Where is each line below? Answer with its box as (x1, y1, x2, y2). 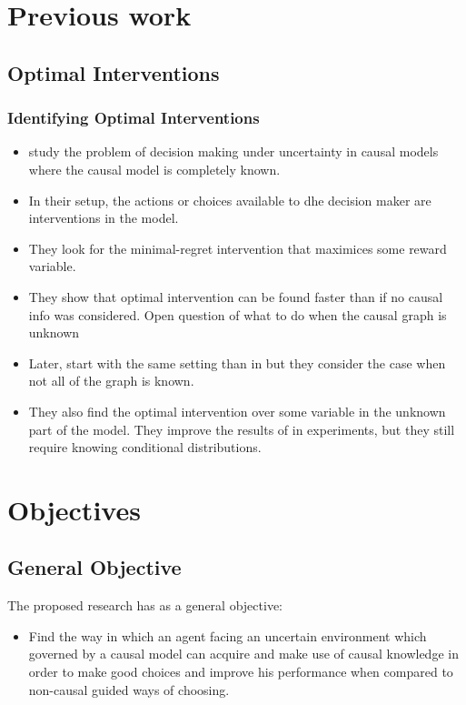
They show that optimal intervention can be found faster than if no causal (28, 287, 443, 306)
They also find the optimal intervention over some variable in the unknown (28, 401, 446, 420)
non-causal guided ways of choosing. (28, 680, 230, 699)
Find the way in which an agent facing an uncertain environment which (28, 626, 427, 645)
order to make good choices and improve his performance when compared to (28, 662, 453, 681)
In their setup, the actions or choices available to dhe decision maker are (28, 190, 431, 209)
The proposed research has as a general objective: (7, 596, 283, 615)
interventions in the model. (28, 208, 179, 227)
